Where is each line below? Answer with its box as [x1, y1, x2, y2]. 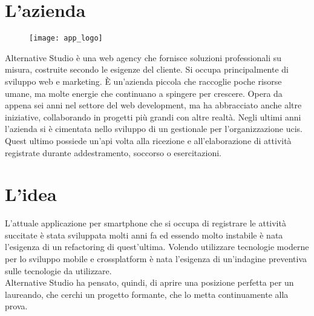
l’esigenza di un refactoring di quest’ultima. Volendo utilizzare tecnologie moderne [5, 240, 309, 253]
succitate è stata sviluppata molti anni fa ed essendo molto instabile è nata [5, 228, 283, 241]
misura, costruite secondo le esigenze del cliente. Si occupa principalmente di [5, 63, 289, 76]
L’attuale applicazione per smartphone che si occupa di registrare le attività [5, 217, 286, 229]
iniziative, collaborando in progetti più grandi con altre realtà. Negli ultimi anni [5, 110, 301, 123]
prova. [5, 300, 28, 312]
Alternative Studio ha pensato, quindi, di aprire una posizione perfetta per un [5, 276, 294, 289]
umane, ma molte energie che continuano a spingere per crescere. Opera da [5, 87, 283, 99]
